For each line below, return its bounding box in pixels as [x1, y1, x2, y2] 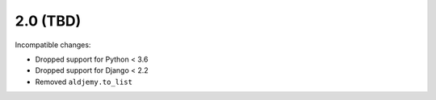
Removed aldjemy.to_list [35, 77, 133, 86]
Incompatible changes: [15, 40, 91, 50]
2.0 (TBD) [15, 12, 82, 30]
